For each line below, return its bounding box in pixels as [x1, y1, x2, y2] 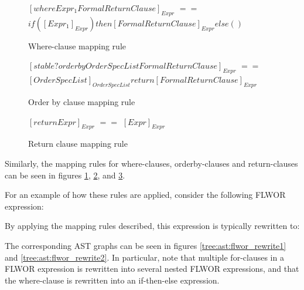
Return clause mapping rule [28, 137, 128, 150]
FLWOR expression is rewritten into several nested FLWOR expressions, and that [5, 262, 299, 275]
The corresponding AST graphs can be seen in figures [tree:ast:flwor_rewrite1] [5, 239, 286, 251]
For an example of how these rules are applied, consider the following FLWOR [5, 188, 286, 201]
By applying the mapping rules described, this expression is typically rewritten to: [5, 220, 300, 232]
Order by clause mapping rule [28, 95, 135, 107]
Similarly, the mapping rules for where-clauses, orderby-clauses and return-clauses [5, 157, 298, 169]
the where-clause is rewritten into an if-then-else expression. [5, 274, 220, 286]
